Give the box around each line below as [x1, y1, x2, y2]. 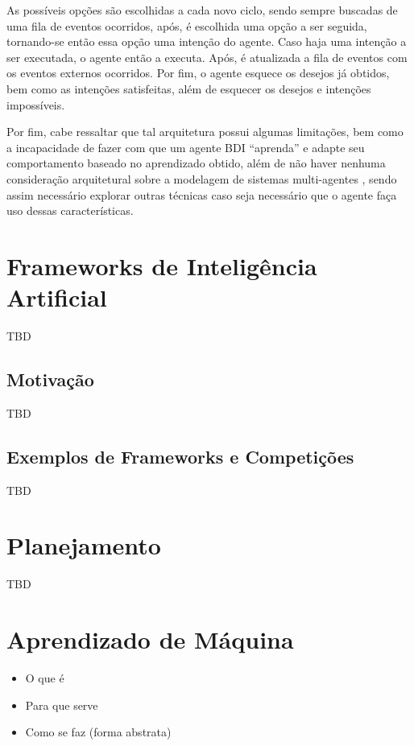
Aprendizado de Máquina [6, 623, 294, 656]
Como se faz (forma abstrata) [25, 723, 172, 740]
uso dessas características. [6, 202, 134, 219]
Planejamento [6, 529, 161, 562]
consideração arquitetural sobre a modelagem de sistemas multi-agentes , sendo [6, 170, 397, 187]
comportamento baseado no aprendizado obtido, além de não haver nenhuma [6, 155, 386, 171]
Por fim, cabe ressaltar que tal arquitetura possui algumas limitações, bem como [6, 123, 404, 140]
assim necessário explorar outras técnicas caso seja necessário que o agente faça [6, 186, 397, 203]
